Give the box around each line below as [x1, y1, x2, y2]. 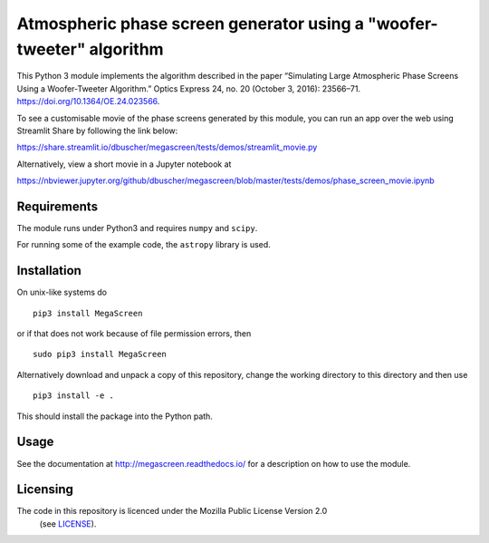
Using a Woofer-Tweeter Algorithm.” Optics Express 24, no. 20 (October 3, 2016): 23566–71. [16, 82, 361, 94]
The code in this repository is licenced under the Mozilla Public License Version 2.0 [16, 506, 328, 517]
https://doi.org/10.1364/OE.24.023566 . [16, 96, 160, 107]
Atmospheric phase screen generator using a [16, 14, 365, 34]
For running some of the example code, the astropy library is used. [16, 239, 271, 250]
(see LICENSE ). [39, 518, 97, 529]
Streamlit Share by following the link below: [16, 125, 178, 136]
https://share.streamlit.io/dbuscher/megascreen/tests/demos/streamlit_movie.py [16, 141, 318, 153]
